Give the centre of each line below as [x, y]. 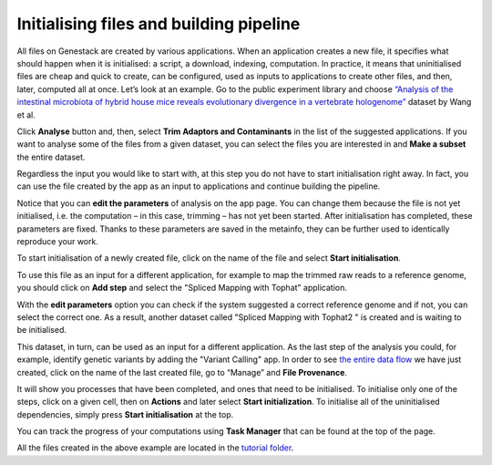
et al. [26, 115]
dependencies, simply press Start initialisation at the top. [125, 414]
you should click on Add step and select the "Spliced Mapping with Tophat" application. [182, 288]
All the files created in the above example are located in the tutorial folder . [155, 448]
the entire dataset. [51, 157]
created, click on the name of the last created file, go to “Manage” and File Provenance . [182, 372]
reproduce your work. [58, 242]
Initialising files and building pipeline [159, 24]
